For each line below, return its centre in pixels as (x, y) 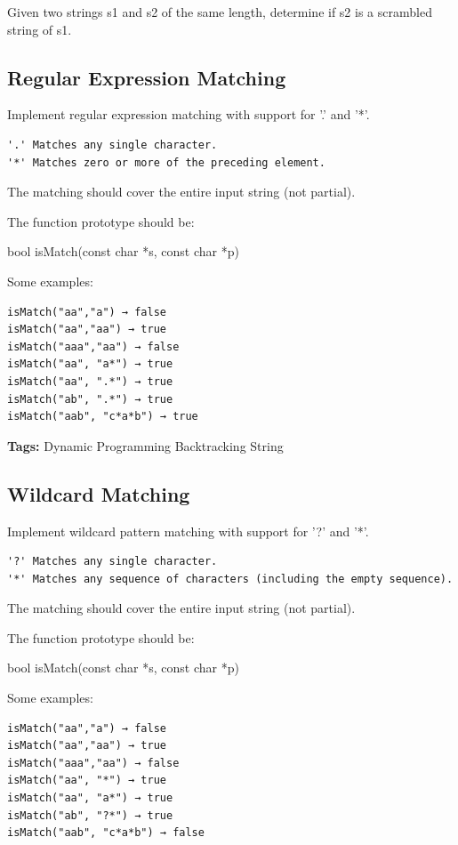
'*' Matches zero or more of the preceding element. (166, 162)
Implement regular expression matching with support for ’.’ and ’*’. (189, 114)
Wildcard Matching (99, 493)
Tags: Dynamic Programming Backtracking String (145, 445)
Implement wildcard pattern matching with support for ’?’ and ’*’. (188, 531)
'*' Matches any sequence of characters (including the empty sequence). (230, 579)
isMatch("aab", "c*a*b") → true (103, 417)
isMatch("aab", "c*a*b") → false (106, 833)
